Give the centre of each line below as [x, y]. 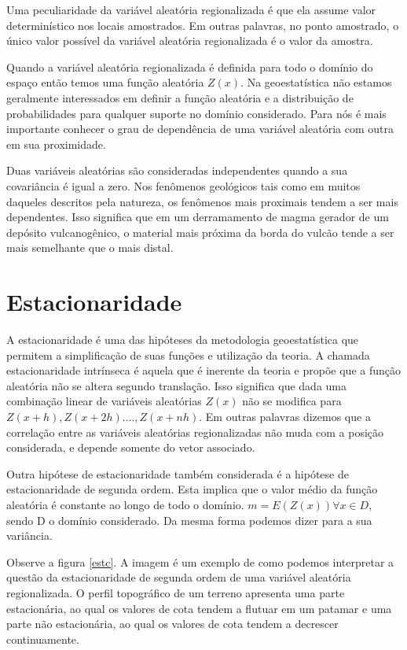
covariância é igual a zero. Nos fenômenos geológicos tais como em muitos [183, 185]
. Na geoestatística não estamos [316, 82]
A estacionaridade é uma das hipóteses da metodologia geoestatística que [183, 340]
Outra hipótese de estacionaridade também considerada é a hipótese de [178, 473]
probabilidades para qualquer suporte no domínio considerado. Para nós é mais [196, 113]
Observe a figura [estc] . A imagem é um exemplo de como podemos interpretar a [200, 561]
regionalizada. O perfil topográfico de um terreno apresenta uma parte [176, 592]
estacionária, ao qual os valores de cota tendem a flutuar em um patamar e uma [199, 608]
